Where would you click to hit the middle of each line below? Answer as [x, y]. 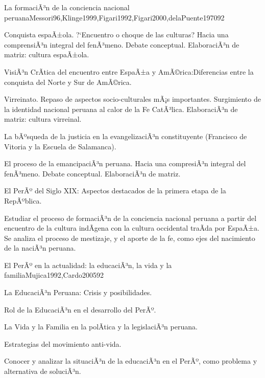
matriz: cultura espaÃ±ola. [47, 54]
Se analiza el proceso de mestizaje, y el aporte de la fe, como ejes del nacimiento [130, 238]
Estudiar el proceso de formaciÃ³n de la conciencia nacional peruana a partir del [130, 218]
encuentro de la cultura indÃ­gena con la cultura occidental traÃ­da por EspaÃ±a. [132, 228]
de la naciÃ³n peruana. [40, 248]
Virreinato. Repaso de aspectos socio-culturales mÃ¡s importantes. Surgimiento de [132, 99]
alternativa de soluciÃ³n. [43, 371]
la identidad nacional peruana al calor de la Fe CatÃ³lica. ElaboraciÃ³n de [121, 109]
